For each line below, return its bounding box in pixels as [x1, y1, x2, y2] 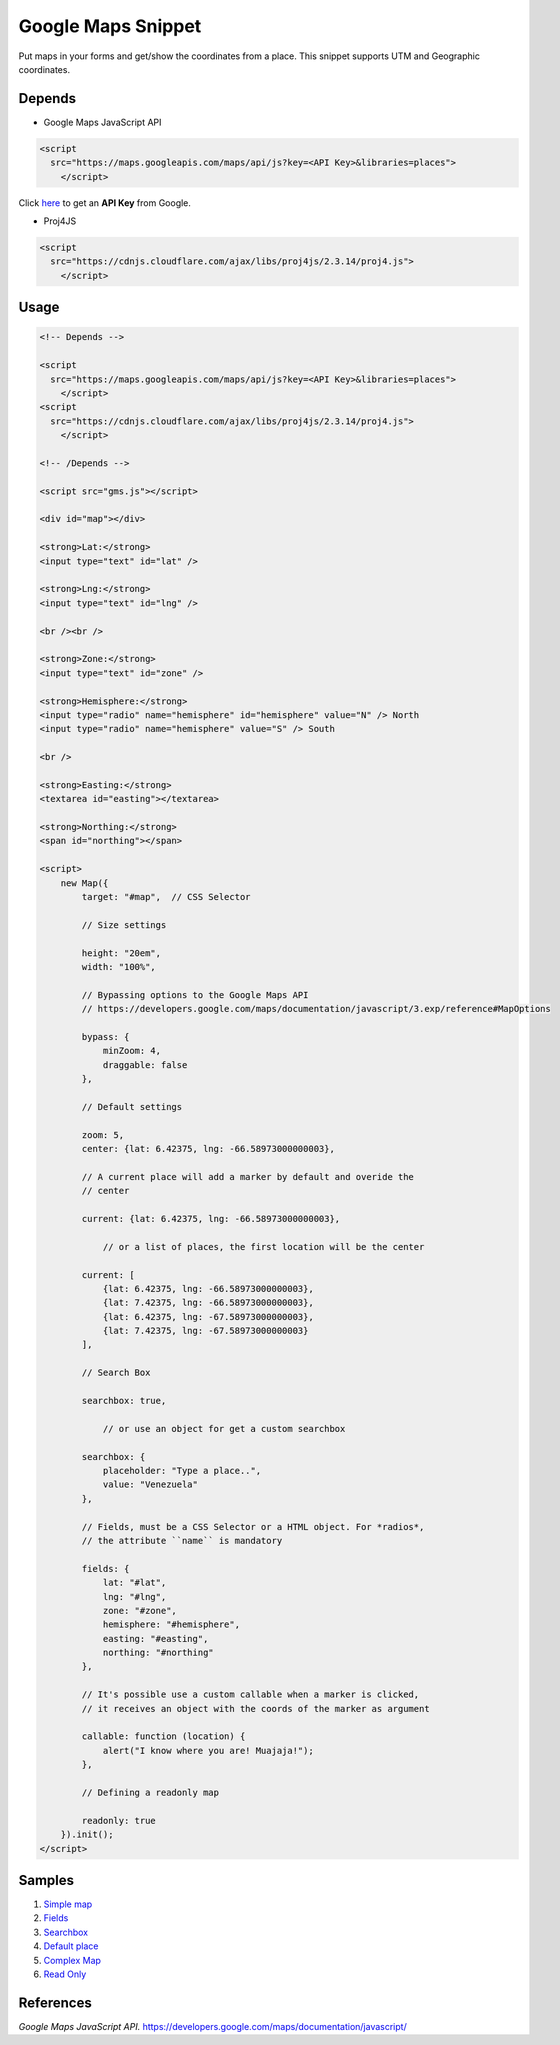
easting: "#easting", [102, 1633, 209, 1644]
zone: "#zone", [102, 1605, 177, 1616]
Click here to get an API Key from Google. [18, 196, 192, 209]
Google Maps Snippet [18, 15, 202, 37]
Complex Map [43, 1954, 102, 1966]
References [18, 1994, 92, 2011]
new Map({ [60, 877, 109, 889]
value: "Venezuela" [102, 1479, 199, 1490]
